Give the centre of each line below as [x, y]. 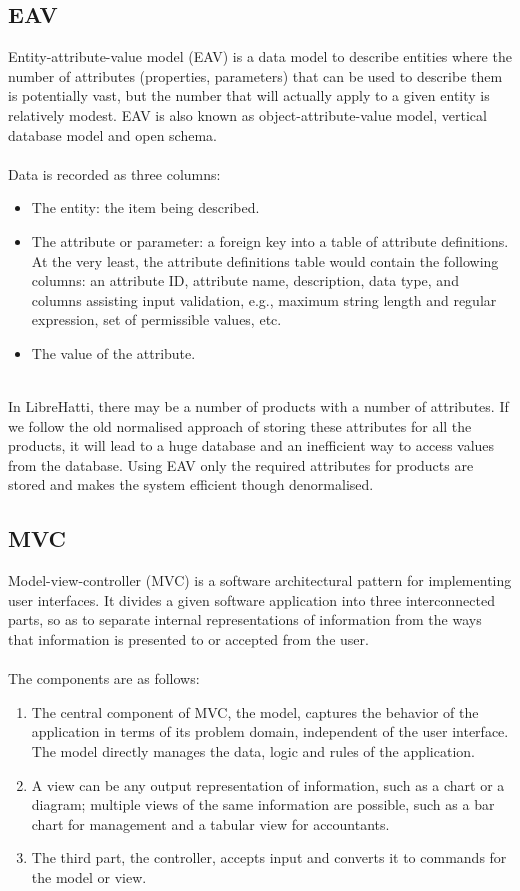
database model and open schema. [112, 134]
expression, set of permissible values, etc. [156, 319]
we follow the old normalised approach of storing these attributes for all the [240, 425]
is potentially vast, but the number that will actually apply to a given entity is [249, 95]
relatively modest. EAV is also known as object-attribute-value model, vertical [247, 114]
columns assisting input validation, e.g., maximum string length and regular [264, 299]
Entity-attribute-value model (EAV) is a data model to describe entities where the [260, 56]
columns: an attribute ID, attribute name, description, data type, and [245, 280]
